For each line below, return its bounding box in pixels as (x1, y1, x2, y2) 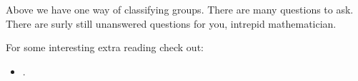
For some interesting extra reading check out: (6, 40, 204, 55)
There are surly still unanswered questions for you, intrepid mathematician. (6, 16, 337, 31)
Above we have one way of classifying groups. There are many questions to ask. (6, 2, 354, 16)
